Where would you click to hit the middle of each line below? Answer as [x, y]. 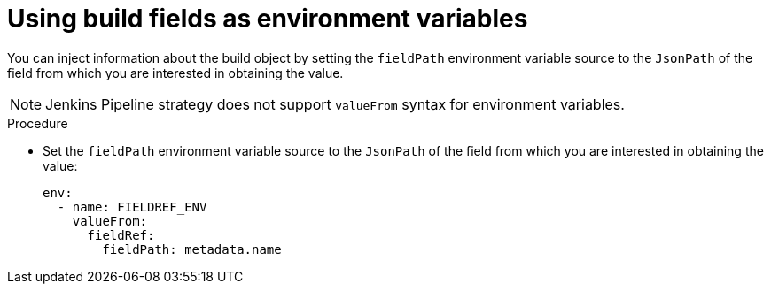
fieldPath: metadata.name [192, 249]
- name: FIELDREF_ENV [132, 207]
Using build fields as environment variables [268, 19]
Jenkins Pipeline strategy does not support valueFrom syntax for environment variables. [335, 104]
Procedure [38, 123]
